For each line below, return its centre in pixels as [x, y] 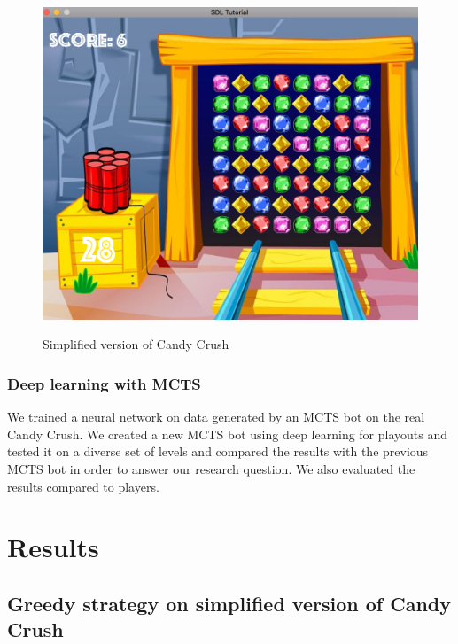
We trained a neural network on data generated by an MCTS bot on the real [216, 417]
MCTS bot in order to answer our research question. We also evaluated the [211, 468]
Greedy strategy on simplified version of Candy [229, 603]
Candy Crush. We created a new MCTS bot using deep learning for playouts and [228, 434]
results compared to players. [83, 486]
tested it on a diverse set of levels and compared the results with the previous [218, 451]
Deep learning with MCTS [104, 383]
